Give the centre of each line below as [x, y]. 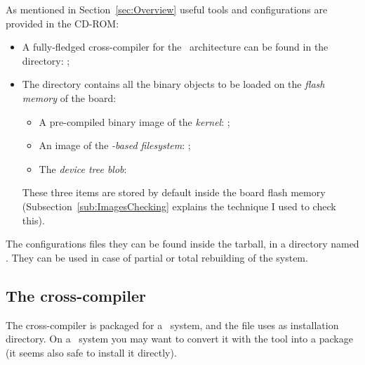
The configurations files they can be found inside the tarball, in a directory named [182, 244]
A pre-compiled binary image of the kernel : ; [134, 121]
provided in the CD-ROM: [62, 23]
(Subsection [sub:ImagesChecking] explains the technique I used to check [179, 206]
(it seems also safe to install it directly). [91, 352]
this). [33, 220]
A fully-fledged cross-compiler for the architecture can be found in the [175, 47]
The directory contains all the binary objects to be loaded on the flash [173, 84]
